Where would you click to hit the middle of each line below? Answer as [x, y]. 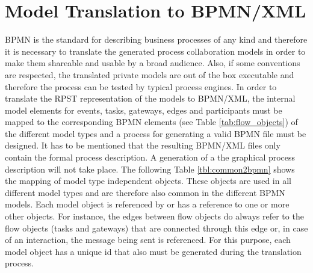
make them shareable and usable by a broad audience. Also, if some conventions [153, 63]
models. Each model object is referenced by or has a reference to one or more [147, 204]
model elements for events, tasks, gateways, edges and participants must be [144, 110]
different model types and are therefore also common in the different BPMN [145, 192]
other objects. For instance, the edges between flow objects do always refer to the [154, 216]
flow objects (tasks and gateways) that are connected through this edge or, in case [156, 228]
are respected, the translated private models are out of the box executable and [150, 74]
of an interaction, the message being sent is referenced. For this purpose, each [148, 240]
